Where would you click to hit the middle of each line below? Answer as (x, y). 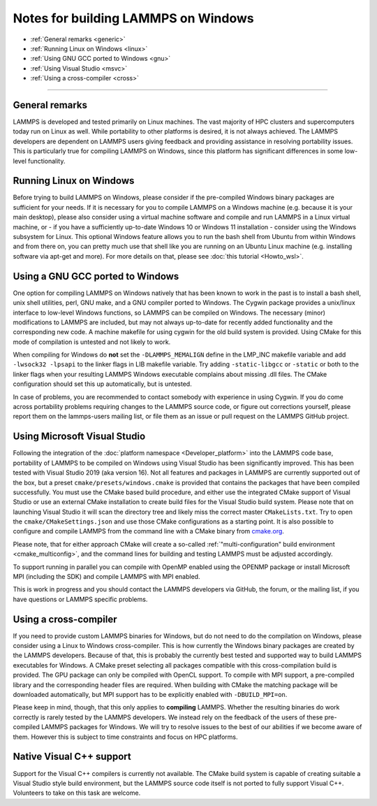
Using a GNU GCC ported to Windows (96, 276)
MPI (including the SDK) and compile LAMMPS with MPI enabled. (106, 577)
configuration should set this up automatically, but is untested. (102, 384)
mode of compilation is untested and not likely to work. (92, 342)
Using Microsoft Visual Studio (79, 437)
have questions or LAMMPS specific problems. (80, 599)
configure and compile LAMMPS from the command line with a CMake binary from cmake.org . (148, 531)
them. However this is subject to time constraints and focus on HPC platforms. (125, 737)
